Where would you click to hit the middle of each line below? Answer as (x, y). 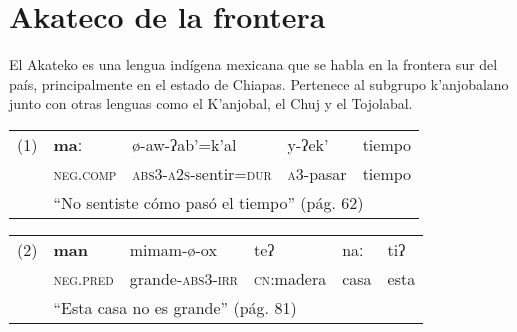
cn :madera (290, 278)
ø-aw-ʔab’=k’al (184, 144)
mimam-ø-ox (173, 249)
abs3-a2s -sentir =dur (202, 173)
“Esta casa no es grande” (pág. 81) (175, 307)
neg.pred (83, 278)
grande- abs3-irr (183, 278)
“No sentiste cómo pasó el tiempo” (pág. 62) (208, 202)
